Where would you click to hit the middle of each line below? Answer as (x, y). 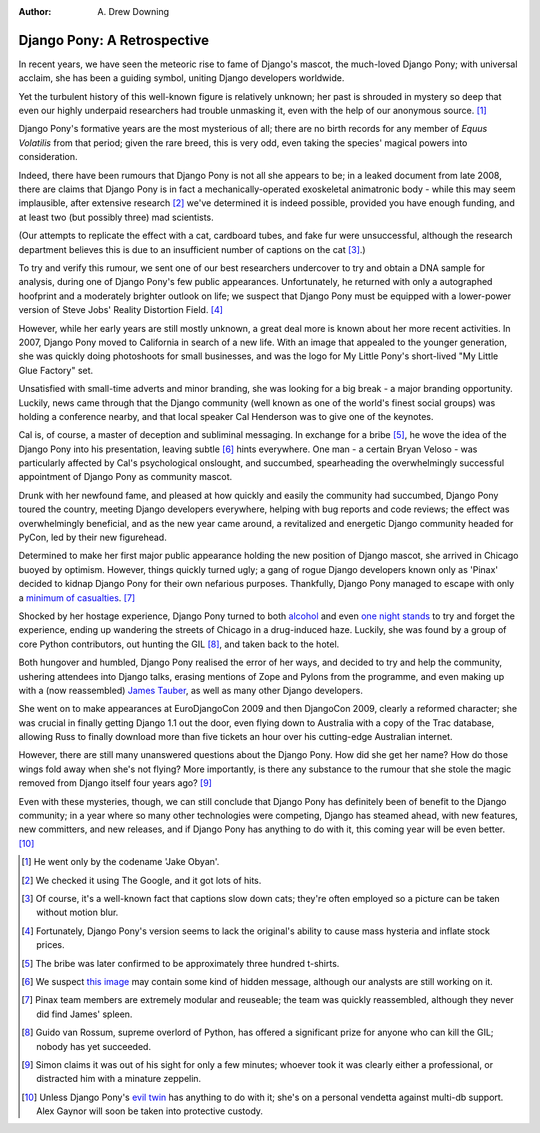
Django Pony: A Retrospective (114, 40)
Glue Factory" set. (56, 370)
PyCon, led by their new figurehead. (92, 537)
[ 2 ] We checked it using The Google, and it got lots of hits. (141, 880)
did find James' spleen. (84, 1014)
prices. (50, 945)
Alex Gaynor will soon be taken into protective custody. (150, 1111)
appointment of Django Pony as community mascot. (125, 477)
